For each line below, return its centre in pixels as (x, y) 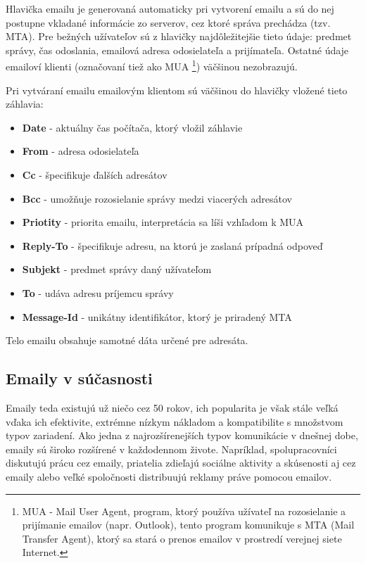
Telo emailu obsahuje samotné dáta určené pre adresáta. (127, 340)
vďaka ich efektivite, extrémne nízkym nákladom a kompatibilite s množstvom (175, 421)
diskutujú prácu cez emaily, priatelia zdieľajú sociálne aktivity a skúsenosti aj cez (181, 463)
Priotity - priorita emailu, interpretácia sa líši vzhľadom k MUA (163, 222)
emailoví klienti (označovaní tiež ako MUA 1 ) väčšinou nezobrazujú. (152, 65)
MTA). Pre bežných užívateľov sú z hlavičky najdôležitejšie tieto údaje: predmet (179, 36)
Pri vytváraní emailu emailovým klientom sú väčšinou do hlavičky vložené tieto (177, 90)
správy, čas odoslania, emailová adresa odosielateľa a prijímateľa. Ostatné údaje (177, 50)
